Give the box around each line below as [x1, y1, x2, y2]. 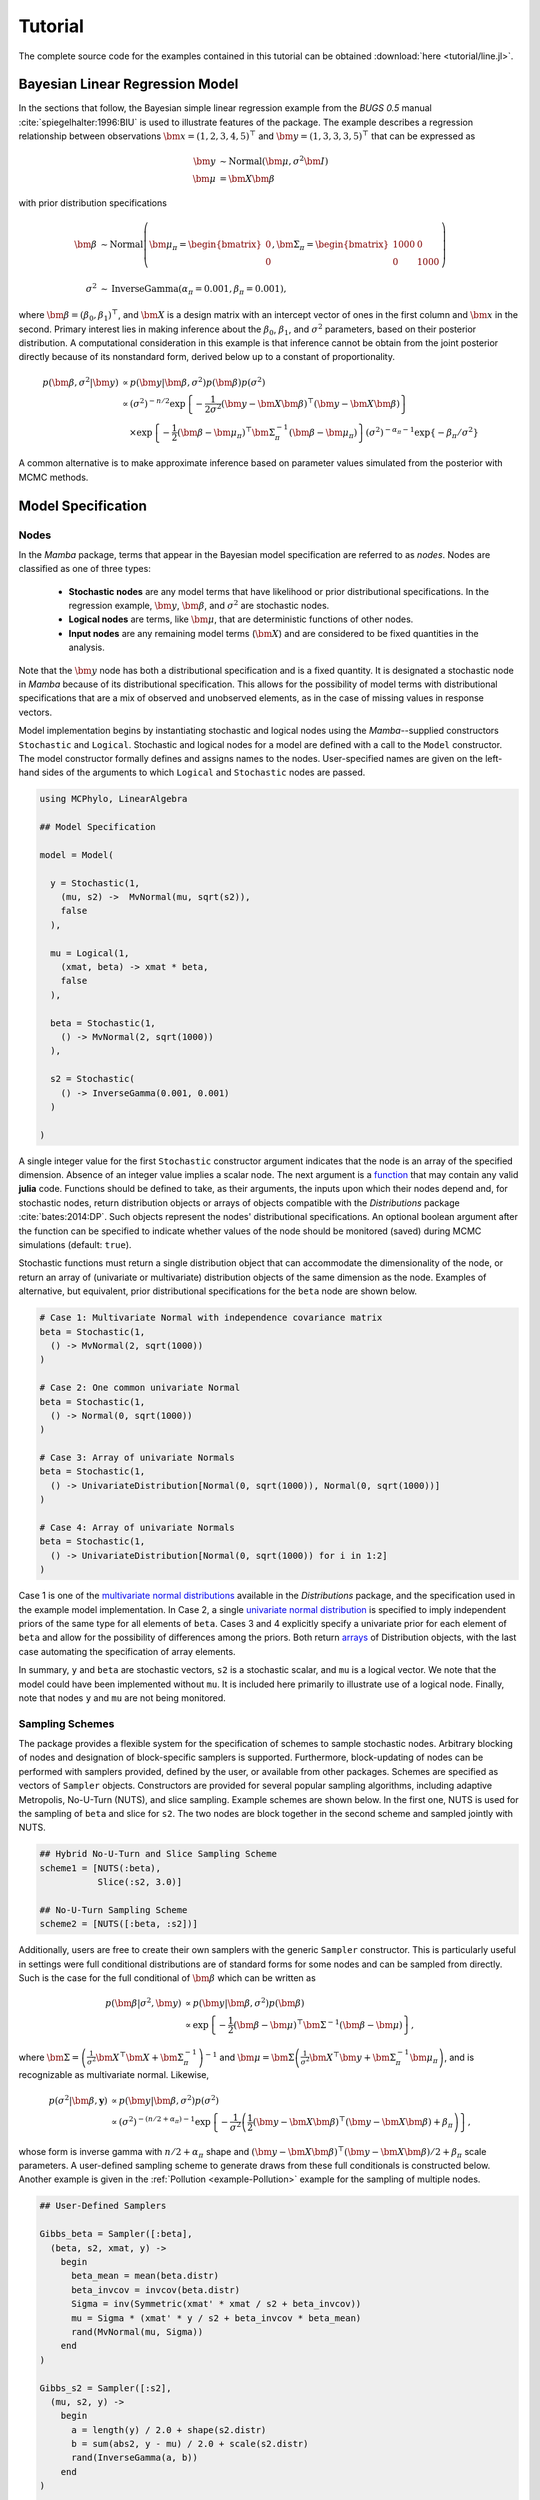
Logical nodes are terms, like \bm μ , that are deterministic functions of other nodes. [68, 613, 414, 625]
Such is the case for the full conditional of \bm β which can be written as [18, 1972, 317, 1984]
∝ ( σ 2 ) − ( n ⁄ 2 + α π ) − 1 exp [111, 2115, 212, 2128]
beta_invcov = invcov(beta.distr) [71, 2284, 240, 2295]
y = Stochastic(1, [50, 877, 140, 889]
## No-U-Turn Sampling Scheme [39, 1904, 188, 1915]
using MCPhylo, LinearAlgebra [39, 793, 188, 805]
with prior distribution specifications [18, 196, 167, 209]
